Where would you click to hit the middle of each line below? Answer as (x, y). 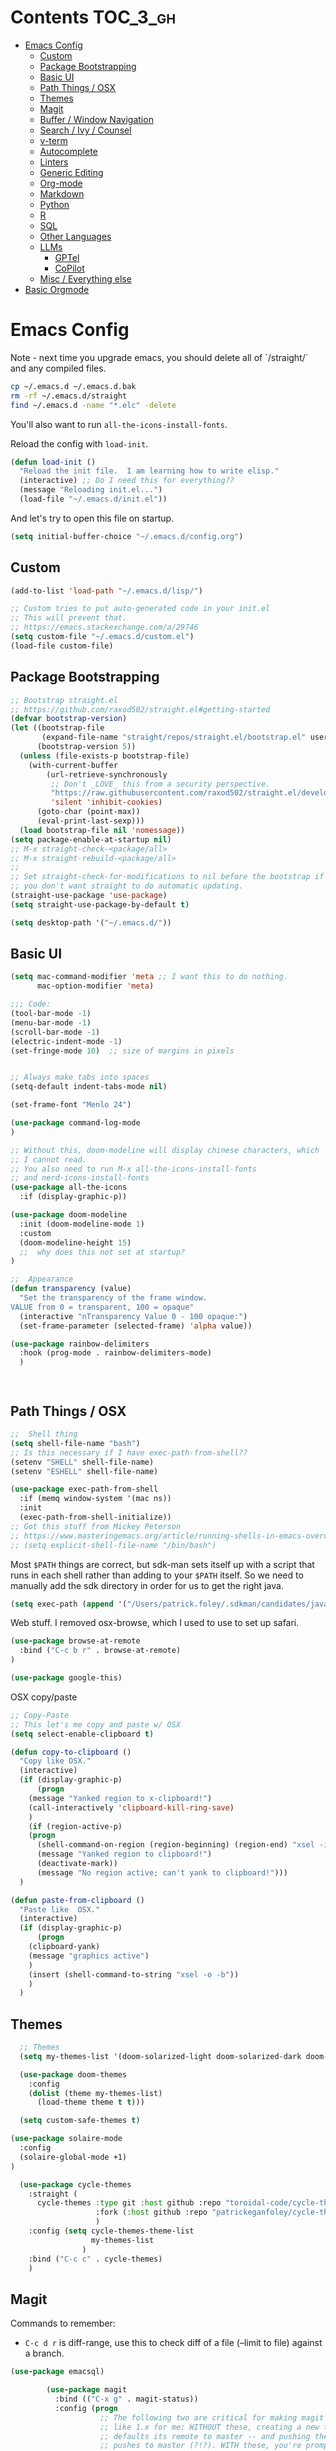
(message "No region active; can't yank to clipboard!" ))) (162, 1872)
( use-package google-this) (66, 1678)
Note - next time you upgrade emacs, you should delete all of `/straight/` (159, 357)
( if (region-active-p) (75, 1826)
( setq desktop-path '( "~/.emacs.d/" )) (91, 922)
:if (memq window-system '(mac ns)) (95, 1499)
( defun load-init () (53, 462)
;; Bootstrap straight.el (64, 700)
